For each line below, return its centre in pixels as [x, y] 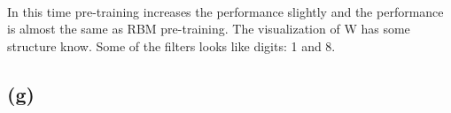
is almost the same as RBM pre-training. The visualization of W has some [209, 29]
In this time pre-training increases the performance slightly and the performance [225, 11]
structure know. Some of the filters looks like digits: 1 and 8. [171, 45]
